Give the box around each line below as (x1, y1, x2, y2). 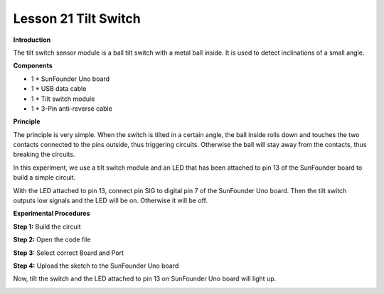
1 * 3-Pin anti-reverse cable (31, 104, 113, 113)
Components (13, 61, 53, 70)
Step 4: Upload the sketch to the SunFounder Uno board (13, 261, 179, 270)
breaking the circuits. (13, 150, 75, 159)
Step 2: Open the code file (13, 235, 91, 244)
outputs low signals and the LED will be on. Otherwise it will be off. (13, 196, 208, 205)
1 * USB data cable (31, 85, 87, 93)
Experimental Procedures (13, 209, 90, 218)
